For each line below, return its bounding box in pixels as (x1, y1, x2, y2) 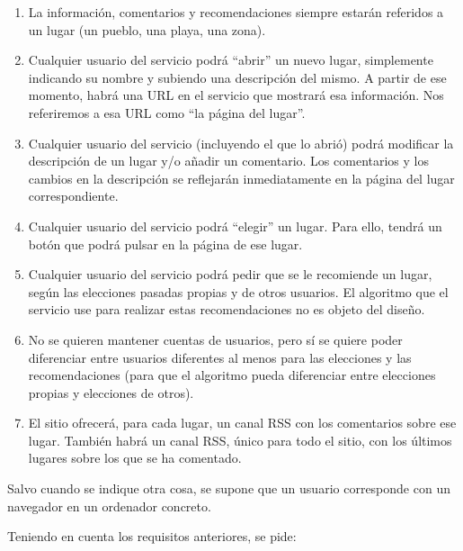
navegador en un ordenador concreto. (7, 496, 211, 515)
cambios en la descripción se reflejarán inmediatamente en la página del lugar (28, 168, 455, 187)
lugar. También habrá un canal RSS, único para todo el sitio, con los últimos (28, 430, 452, 449)
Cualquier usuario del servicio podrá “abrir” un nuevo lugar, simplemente (28, 50, 433, 69)
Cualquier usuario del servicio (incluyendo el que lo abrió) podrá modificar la (28, 133, 454, 152)
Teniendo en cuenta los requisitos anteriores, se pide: (7, 527, 297, 546)
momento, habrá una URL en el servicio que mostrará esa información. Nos (28, 86, 444, 104)
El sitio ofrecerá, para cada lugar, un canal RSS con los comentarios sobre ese (28, 413, 457, 432)
